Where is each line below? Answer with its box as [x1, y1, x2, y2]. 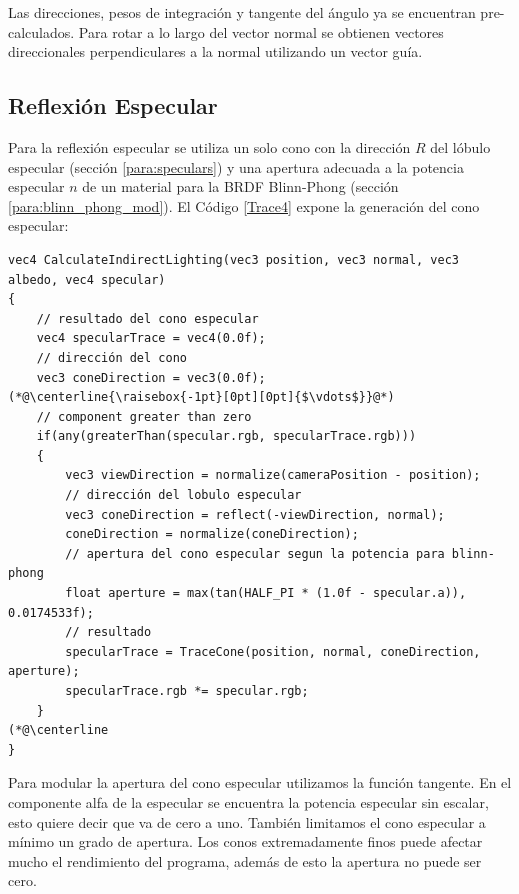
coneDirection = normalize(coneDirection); [65, 527, 359, 542]
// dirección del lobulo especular [65, 488, 302, 503]
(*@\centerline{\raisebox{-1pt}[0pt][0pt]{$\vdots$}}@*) [8, 390, 395, 405]
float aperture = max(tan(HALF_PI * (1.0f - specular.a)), [65, 586, 467, 601]
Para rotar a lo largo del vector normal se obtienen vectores [78, 21, 444, 42]
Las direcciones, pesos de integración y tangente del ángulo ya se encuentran [8, 2, 476, 22]
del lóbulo [430, 136, 491, 157]
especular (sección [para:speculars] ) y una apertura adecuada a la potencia [8, 156, 464, 177]
